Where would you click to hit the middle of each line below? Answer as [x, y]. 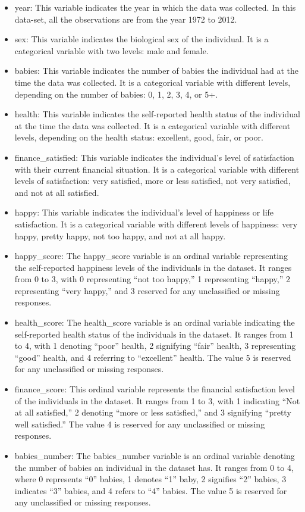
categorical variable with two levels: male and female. [111, 50]
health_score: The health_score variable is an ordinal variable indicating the [155, 322]
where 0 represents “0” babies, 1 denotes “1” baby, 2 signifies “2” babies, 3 [150, 479]
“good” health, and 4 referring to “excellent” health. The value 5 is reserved [153, 357]
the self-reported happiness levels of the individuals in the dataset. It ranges [153, 267]
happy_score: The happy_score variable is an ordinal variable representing [151, 256]
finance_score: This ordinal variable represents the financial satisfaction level [155, 389]
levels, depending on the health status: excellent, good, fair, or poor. [139, 137]
